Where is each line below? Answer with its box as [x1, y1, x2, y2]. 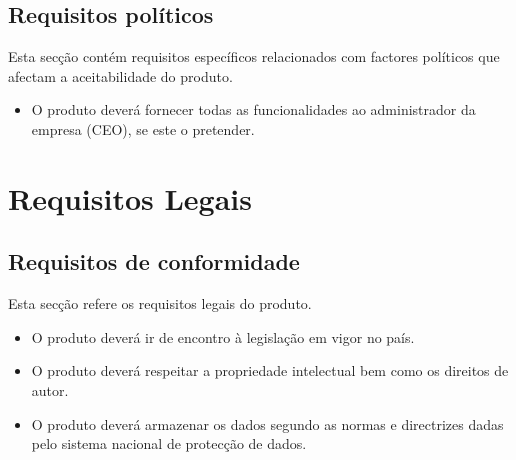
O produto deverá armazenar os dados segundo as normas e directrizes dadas [31, 413, 504, 434]
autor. [31, 379, 69, 400]
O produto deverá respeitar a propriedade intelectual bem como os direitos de [31, 360, 509, 381]
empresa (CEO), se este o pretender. [31, 118, 255, 139]
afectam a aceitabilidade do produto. [8, 65, 233, 86]
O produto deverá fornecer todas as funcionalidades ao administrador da [31, 99, 476, 120]
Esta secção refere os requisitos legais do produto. [8, 293, 312, 314]
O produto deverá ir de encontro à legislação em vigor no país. [31, 326, 415, 347]
